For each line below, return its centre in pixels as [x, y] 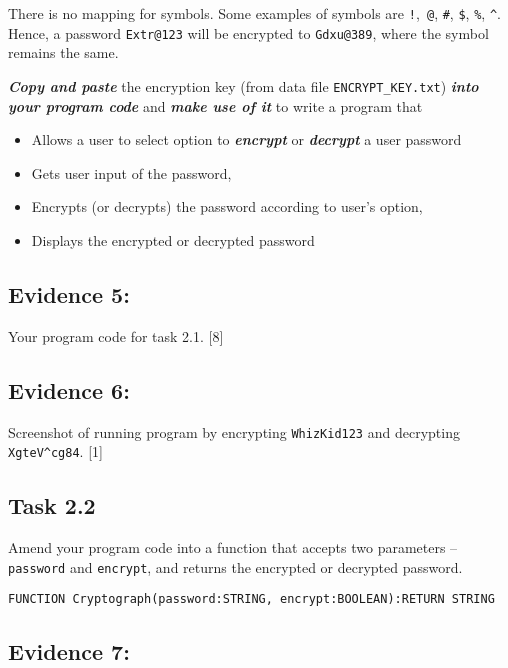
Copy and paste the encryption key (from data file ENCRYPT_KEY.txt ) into [243, 85]
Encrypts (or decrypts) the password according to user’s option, [227, 206]
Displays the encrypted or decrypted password [173, 239]
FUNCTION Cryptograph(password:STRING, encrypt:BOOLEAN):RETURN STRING [251, 599]
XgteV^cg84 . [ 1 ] [55, 451]
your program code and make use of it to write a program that [215, 105]
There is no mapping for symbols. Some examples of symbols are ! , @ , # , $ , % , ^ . [254, 13]
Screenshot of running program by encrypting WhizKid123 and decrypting [234, 431]
